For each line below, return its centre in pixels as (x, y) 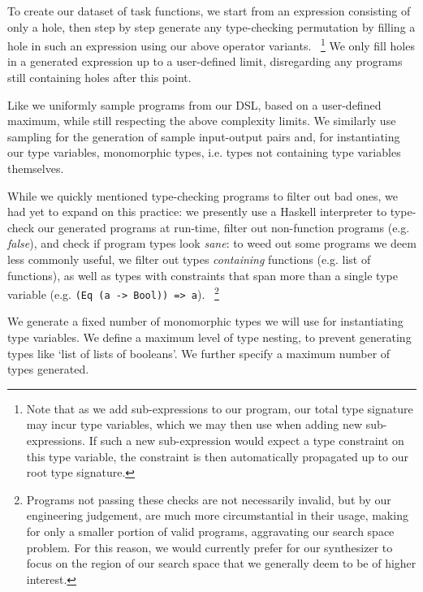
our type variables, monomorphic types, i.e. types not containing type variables (204, 152)
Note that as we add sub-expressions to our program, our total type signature (220, 408)
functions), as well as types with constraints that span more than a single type (203, 275)
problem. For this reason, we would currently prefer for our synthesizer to (209, 547)
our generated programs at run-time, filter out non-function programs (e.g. (224, 227)
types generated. (48, 369)
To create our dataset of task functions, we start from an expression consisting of (209, 11)
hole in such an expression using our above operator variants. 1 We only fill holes (211, 44)
